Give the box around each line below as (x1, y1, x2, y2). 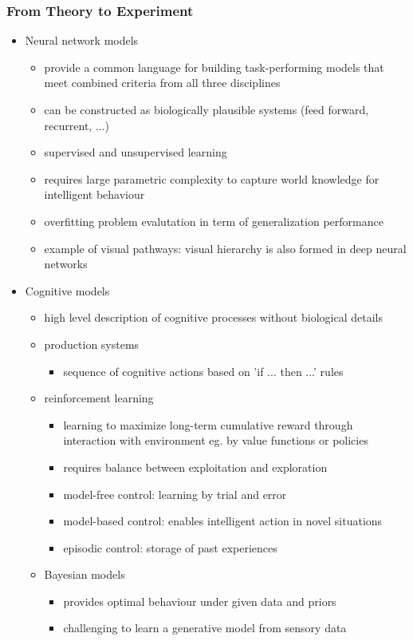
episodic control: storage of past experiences (63, 539, 277, 556)
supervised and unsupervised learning (44, 144, 227, 160)
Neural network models (25, 32, 139, 49)
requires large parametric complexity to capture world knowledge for (44, 170, 380, 187)
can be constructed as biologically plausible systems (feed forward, (44, 101, 369, 117)
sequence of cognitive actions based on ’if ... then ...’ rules (63, 362, 344, 379)
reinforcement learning (44, 390, 154, 406)
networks (44, 255, 88, 272)
